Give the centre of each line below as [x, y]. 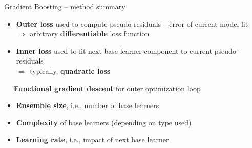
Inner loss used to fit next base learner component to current [114, 50]
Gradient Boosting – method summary [65, 6]
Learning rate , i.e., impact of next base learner [92, 140]
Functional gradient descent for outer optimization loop [107, 88]
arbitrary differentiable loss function [90, 34]
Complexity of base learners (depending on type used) [104, 122]
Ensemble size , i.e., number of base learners [88, 105]
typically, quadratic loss [70, 70]
